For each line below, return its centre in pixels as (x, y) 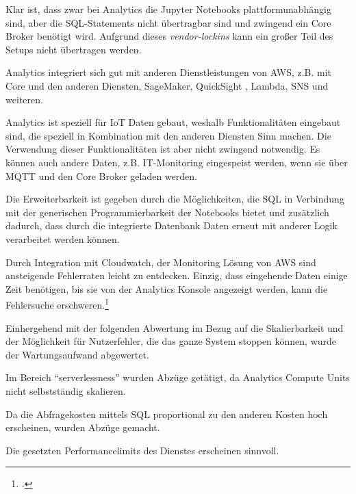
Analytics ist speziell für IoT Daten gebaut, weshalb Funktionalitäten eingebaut (173, 122)
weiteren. (24, 99)
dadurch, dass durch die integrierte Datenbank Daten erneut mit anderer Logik (171, 225)
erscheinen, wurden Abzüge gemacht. (83, 427)
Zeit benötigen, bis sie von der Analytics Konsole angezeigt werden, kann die (167, 288)
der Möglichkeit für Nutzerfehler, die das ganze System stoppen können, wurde (171, 341)
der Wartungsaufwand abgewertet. (77, 354)
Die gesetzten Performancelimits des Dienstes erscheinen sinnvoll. (142, 450)
